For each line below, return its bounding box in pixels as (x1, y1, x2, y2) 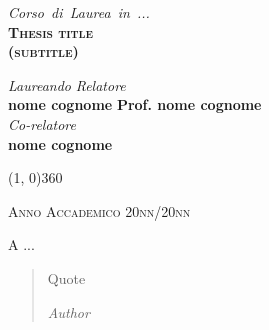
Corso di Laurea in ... (8, 2, 150, 22)
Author (47, 301, 90, 322)
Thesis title (8, 21, 94, 42)
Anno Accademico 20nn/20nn (8, 200, 191, 221)
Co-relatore (8, 113, 76, 134)
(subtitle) (8, 41, 79, 62)
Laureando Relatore (8, 74, 126, 95)
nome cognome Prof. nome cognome (8, 94, 262, 115)
